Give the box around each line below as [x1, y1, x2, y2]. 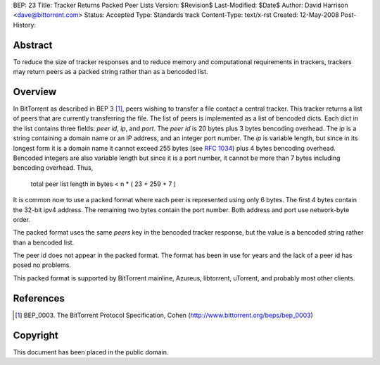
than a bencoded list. [13, 238, 75, 247]
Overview [13, 85, 57, 98]
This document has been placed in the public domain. [13, 347, 169, 356]
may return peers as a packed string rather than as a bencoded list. [13, 68, 208, 76]
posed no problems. [13, 261, 72, 269]
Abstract [13, 39, 53, 51]
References [13, 292, 65, 304]
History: [13, 20, 37, 29]
